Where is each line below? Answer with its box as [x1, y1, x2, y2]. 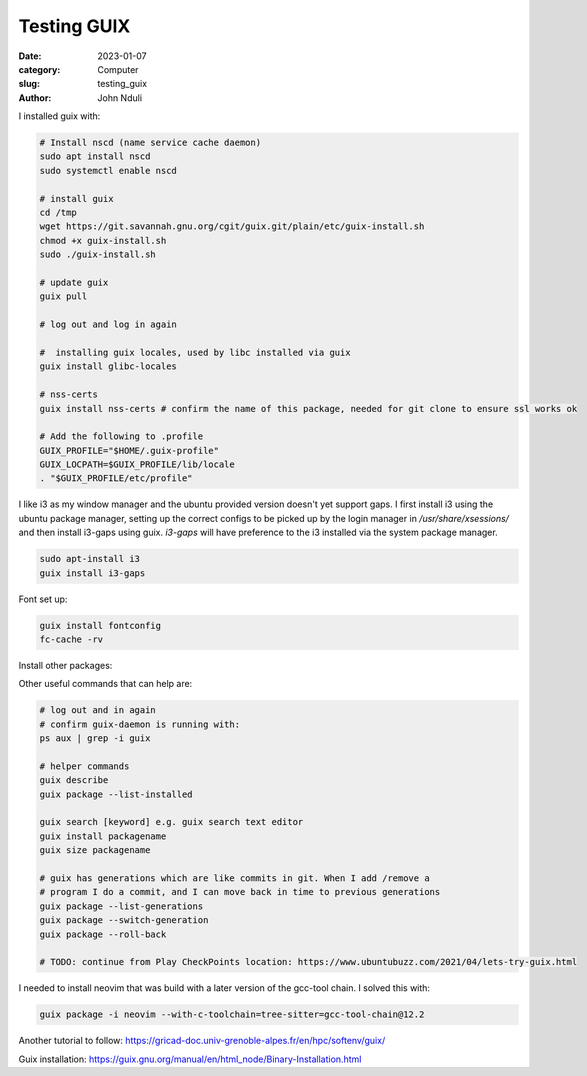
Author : [18, 91, 52, 104]
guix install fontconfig [39, 620, 162, 631]
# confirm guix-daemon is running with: [39, 718, 240, 730]
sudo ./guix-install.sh [39, 249, 157, 260]
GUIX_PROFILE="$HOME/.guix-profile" [39, 445, 220, 456]
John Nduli [97, 91, 143, 104]
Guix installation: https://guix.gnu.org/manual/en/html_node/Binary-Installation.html [18, 1053, 362, 1065]
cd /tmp [39, 207, 77, 219]
